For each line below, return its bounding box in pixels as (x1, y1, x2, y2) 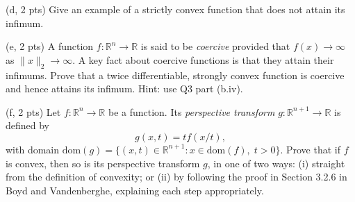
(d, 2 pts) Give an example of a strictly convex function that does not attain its (6, 2, 345, 16)
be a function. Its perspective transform (108, 104, 275, 119)
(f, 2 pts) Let (6, 104, 61, 119)
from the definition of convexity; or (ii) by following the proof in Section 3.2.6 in (6, 169, 347, 184)
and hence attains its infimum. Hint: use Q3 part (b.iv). (6, 81, 243, 96)
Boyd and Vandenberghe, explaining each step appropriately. (6, 183, 264, 197)
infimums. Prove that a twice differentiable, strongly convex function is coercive (6, 67, 345, 82)
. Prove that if (280, 142, 341, 156)
